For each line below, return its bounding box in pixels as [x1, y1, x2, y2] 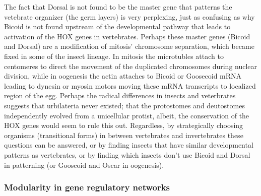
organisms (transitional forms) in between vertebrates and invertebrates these [4, 129, 243, 140]
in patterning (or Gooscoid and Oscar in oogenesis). [4, 159, 164, 170]
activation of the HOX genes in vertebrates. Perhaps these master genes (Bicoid [4, 31, 250, 41]
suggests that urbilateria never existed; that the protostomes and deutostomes [4, 100, 245, 110]
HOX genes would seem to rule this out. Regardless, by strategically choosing [4, 120, 243, 130]
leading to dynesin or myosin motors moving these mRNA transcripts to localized [4, 80, 256, 91]
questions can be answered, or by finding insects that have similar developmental [4, 140, 253, 150]
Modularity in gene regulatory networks [4, 181, 170, 193]
